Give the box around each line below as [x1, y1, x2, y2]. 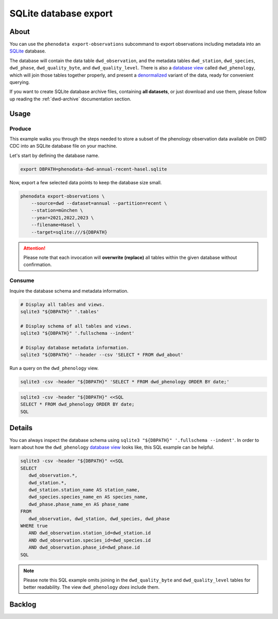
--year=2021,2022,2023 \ [31, 215, 94, 221]
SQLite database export [9, 8, 113, 19]
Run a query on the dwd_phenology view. [9, 365, 99, 372]
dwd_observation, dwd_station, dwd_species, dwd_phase [28, 516, 170, 522]
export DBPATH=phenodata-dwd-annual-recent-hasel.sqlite [20, 166, 167, 172]
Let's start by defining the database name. [9, 152, 100, 158]
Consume [9, 277, 34, 284]
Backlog [9, 600, 37, 609]
